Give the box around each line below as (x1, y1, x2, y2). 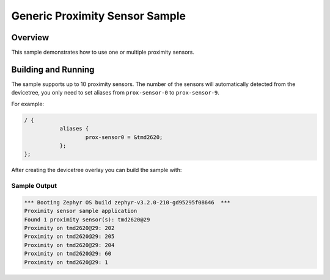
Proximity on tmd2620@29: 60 (24, 250, 112, 257)
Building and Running (11, 64, 95, 74)
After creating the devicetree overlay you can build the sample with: (11, 167, 182, 174)
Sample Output (11, 182, 57, 190)
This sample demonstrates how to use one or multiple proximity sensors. (11, 49, 195, 56)
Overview (11, 32, 50, 43)
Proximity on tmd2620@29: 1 (24, 259, 108, 265)
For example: (11, 100, 45, 107)
